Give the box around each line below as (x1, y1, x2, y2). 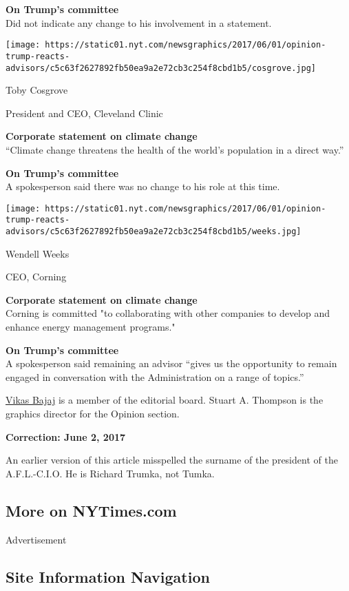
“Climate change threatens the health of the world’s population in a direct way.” (6, 142, 344, 156)
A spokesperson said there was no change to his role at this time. (6, 179, 280, 194)
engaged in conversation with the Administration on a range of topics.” (6, 369, 304, 384)
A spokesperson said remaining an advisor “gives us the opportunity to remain (6, 356, 337, 371)
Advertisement (6, 532, 67, 546)
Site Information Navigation (6, 566, 210, 587)
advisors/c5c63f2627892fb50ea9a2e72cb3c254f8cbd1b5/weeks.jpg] (6, 227, 302, 237)
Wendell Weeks (6, 246, 70, 260)
